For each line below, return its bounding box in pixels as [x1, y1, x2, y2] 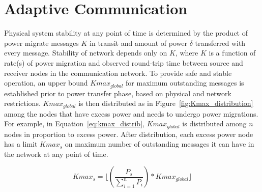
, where [175, 47, 198, 58]
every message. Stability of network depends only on [4, 47, 167, 58]
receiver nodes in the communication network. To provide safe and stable [4, 67, 232, 78]
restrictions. [4, 98, 41, 108]
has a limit [4, 139, 38, 149]
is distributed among [182, 118, 247, 129]
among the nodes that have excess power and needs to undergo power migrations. [4, 108, 258, 119]
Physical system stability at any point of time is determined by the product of [4, 28, 248, 38]
